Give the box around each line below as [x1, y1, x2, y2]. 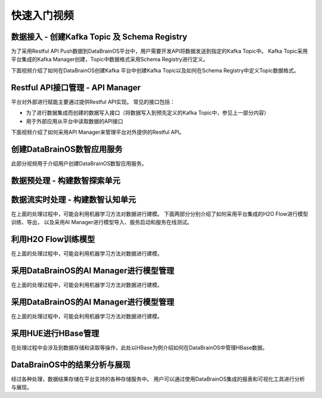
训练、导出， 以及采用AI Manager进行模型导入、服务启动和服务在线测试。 [11, 219, 193, 226]
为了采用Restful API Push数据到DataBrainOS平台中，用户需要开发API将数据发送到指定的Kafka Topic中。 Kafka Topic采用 [11, 48, 308, 55]
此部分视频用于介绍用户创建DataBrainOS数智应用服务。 [11, 160, 147, 167]
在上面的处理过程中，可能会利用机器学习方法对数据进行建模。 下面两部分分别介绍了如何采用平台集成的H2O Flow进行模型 [11, 210, 308, 218]
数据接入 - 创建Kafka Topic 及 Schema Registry [11, 32, 188, 42]
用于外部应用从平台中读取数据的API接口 [26, 117, 123, 125]
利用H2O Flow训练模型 [11, 234, 95, 244]
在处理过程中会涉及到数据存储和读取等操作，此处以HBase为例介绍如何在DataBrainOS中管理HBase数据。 [11, 344, 268, 351]
